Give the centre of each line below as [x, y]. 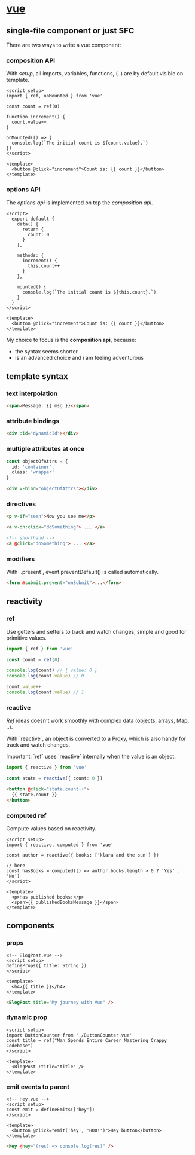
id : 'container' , [33, 467]
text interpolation [32, 393]
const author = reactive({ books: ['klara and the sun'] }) [83, 855]
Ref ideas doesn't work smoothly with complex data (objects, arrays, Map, [98, 721]
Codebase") [20, 1046]
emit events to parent [38, 1087]
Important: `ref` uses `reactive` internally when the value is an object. [91, 757]
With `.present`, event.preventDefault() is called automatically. [82, 572]
